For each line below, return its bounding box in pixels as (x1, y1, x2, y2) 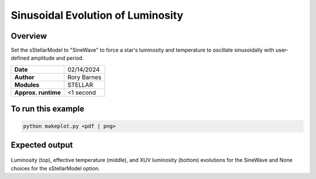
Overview (11, 31, 47, 41)
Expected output (11, 140, 73, 150)
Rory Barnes (67, 73, 102, 81)
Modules (14, 81, 40, 89)
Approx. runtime (14, 88, 61, 97)
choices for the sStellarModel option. (11, 164, 100, 172)
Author (14, 73, 35, 81)
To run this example (11, 104, 85, 114)
